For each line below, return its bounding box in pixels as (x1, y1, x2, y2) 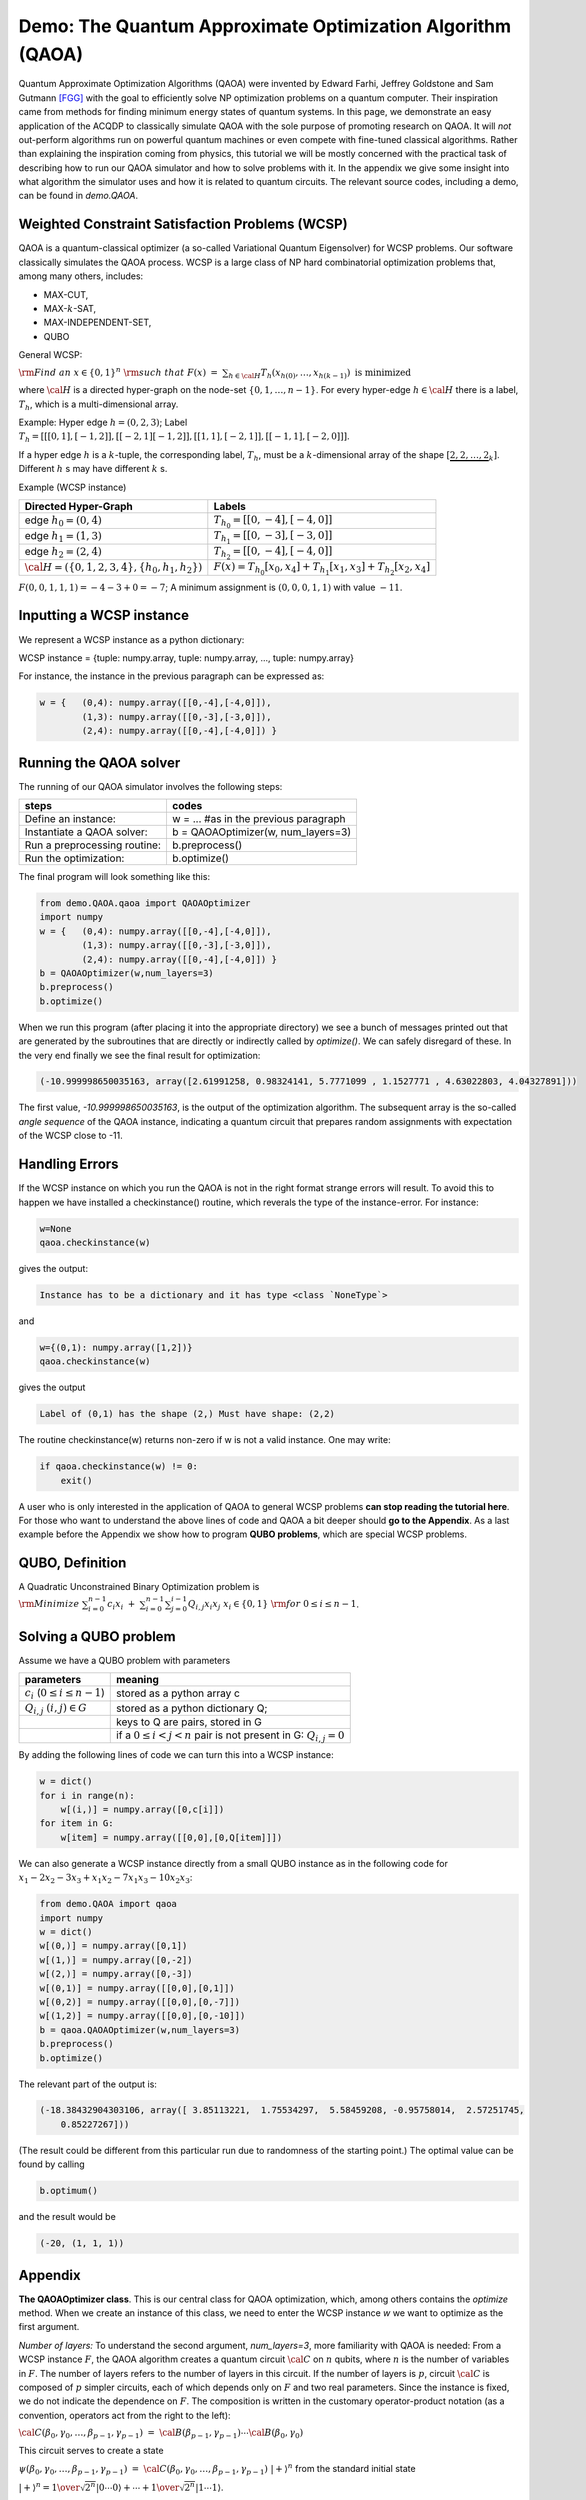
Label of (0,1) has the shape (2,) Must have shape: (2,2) (39, 1408, 335, 1420)
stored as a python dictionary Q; (116, 1701, 268, 1715)
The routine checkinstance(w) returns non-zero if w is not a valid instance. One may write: (18, 1434, 391, 1446)
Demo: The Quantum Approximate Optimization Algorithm (18, 15, 512, 37)
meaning (116, 1673, 160, 1687)
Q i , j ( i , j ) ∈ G (24, 1701, 87, 1716)
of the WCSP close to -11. (18, 1130, 124, 1142)
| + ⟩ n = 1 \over (18, 2480, 80, 2493)
